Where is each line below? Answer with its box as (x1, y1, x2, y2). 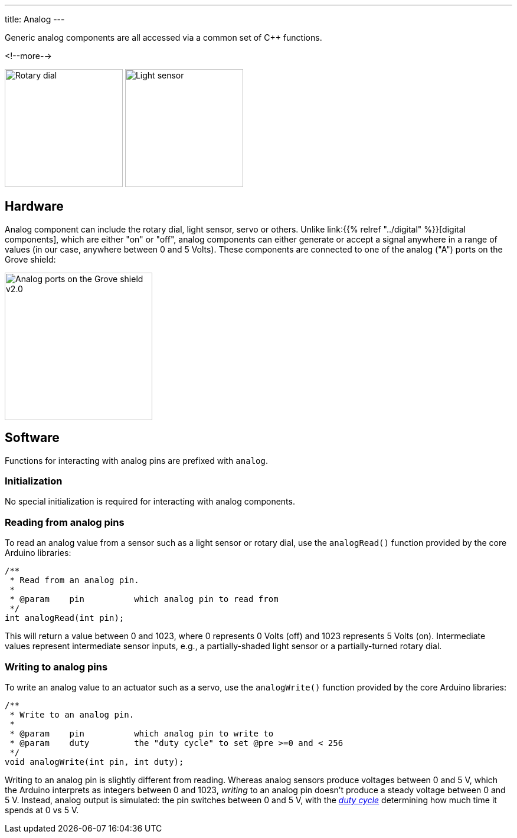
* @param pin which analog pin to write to (9, 728, 274, 738)
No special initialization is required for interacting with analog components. (5, 496, 295, 507)
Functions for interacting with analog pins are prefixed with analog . (5, 455, 268, 466)
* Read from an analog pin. (9, 575, 139, 585)
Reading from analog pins (5, 516, 125, 528)
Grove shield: (5, 254, 56, 264)
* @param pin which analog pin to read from (9, 594, 279, 604)
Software (5, 430, 60, 446)
